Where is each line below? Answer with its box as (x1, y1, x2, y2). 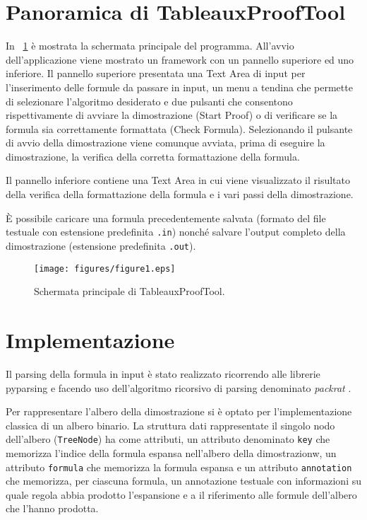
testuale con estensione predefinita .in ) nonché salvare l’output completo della (6, 224, 346, 239)
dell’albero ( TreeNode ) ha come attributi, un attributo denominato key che (6, 432, 330, 446)
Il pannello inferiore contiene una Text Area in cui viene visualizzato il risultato (6, 173, 350, 187)
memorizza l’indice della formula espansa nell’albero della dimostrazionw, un (6, 445, 337, 460)
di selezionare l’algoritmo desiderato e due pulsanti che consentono (6, 93, 293, 108)
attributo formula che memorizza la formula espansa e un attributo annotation (6, 459, 352, 474)
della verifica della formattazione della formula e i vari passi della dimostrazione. (6, 187, 354, 202)
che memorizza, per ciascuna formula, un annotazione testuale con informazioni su (6, 473, 361, 488)
